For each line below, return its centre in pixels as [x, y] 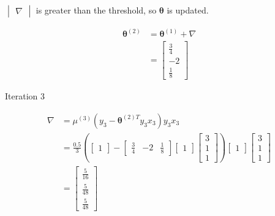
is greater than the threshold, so [96, 10]
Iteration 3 [25, 96]
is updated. [188, 10]
